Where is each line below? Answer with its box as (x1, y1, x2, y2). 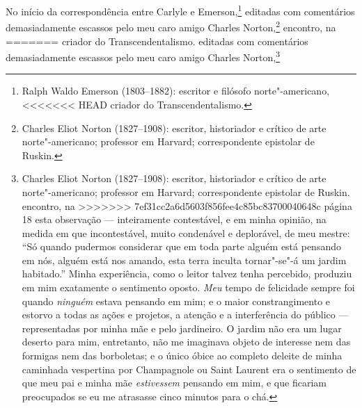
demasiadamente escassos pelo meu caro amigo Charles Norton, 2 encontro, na (6, 18, 336, 34)
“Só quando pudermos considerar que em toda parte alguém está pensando (22, 239, 341, 254)
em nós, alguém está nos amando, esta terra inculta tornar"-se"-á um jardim (22, 252, 347, 267)
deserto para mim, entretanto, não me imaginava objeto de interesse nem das (22, 334, 351, 349)
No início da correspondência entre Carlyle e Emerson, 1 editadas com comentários (6, 2, 355, 18)
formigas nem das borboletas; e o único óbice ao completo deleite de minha (22, 348, 343, 363)
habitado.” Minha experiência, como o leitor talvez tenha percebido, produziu (22, 266, 352, 281)
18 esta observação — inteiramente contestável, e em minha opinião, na (22, 212, 326, 227)
